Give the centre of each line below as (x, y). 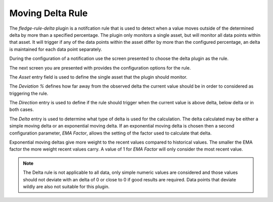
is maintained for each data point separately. (56, 49)
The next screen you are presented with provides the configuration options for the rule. (100, 68)
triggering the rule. (29, 93)
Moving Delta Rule (49, 13)
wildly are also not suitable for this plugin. (66, 186)
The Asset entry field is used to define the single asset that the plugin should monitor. (98, 77)
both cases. (21, 110)
